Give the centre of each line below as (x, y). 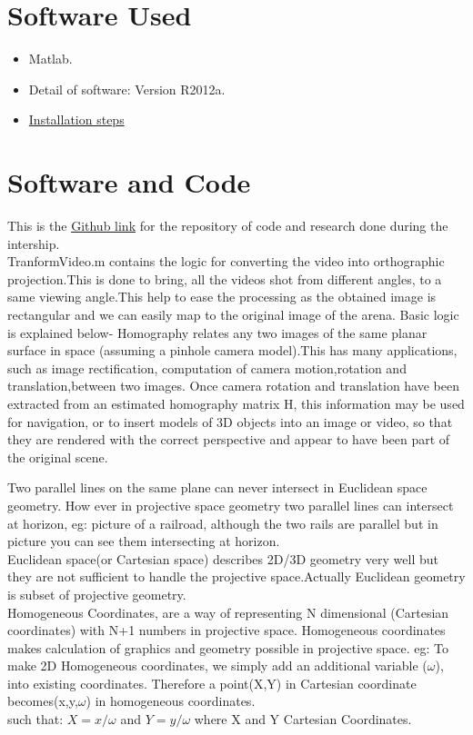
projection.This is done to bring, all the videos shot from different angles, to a (225, 278)
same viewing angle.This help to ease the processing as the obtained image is (222, 297)
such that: (35, 719)
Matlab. (50, 59)
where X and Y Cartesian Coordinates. (303, 719)
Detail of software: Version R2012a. (127, 89)
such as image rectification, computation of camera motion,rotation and (207, 367)
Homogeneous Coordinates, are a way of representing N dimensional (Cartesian (228, 612)
